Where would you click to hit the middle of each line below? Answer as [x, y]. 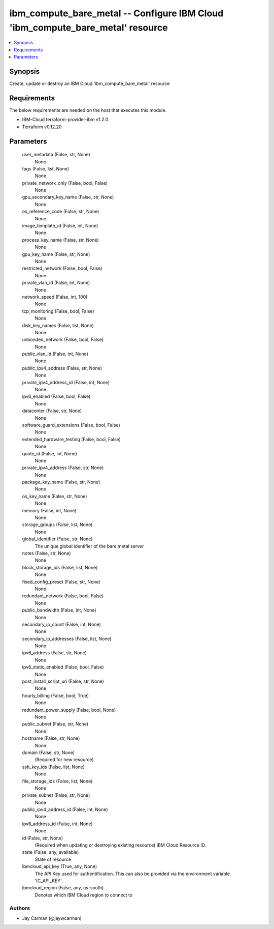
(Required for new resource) [64, 760]
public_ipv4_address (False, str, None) [62, 368]
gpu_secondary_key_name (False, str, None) [68, 197]
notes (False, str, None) [46, 553]
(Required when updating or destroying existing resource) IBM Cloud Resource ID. [121, 845]
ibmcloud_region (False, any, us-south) [63, 888]
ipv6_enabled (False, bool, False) [56, 396]
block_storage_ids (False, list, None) [60, 567]
